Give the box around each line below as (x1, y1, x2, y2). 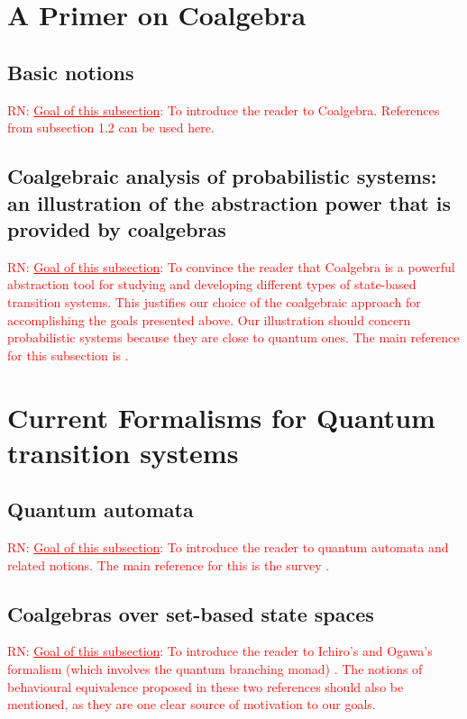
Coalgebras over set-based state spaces (7, 599, 374, 627)
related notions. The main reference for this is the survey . (7, 555, 330, 574)
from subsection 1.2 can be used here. (7, 118, 215, 137)
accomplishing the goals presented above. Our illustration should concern (7, 310, 411, 329)
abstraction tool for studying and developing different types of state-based (7, 275, 417, 294)
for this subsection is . (7, 345, 129, 364)
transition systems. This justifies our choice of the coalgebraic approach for (7, 292, 421, 311)
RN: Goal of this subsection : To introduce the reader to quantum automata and (7, 538, 449, 557)
